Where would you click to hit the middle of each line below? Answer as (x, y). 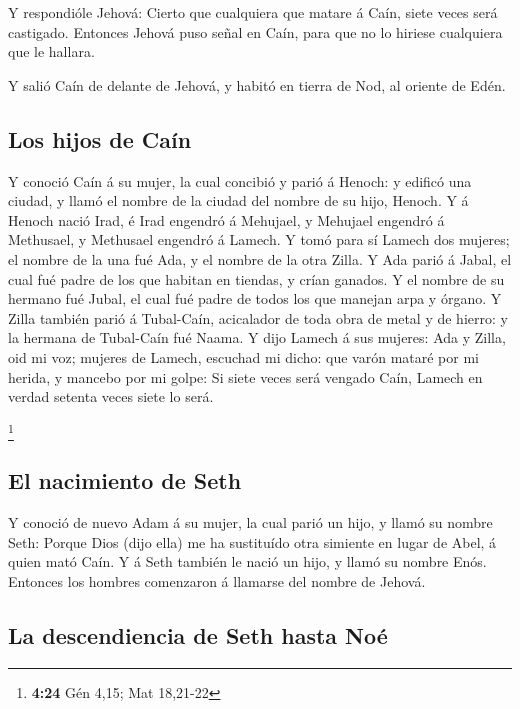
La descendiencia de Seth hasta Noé (198, 635)
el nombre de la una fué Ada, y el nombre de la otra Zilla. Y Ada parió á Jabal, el (260, 258)
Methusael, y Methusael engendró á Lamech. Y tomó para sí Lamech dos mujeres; (259, 239)
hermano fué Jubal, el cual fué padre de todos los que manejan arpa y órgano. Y (255, 298)
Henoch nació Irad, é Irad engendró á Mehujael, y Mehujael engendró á (226, 219)
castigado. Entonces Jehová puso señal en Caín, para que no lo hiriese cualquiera (255, 31)
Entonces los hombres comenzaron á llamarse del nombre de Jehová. (217, 581)
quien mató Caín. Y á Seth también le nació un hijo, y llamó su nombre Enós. (247, 561)
